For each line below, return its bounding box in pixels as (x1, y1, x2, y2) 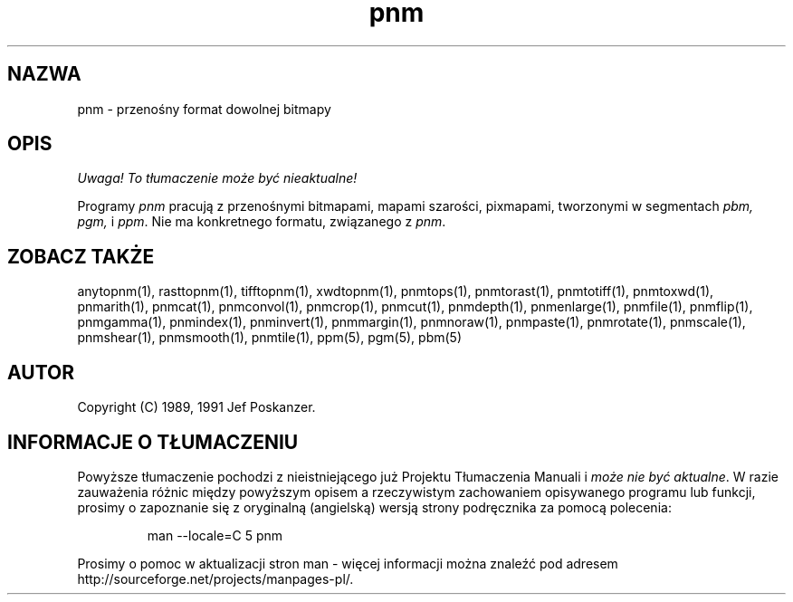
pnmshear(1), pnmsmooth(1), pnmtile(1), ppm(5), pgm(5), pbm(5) (77, 330, 463, 346)
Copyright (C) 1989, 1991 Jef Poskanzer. (77, 399, 316, 416)
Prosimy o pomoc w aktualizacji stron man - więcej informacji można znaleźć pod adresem (77, 555, 618, 571)
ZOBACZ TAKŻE (7, 244, 155, 268)
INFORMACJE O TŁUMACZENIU (7, 430, 299, 454)
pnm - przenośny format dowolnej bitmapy (77, 100, 331, 117)
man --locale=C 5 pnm (147, 527, 283, 543)
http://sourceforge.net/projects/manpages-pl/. (77, 570, 354, 587)
